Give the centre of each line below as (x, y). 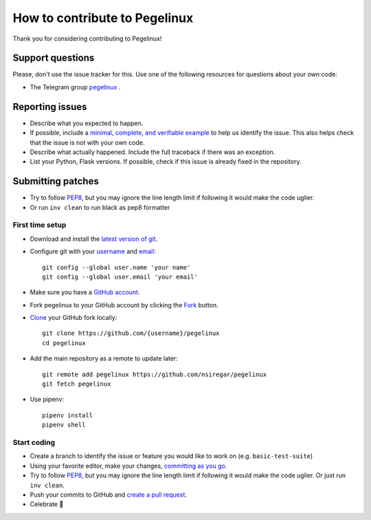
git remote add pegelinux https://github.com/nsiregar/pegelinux (155, 374)
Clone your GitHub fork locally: (74, 318)
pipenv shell (64, 425)
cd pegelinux (64, 343)
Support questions (54, 58)
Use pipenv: (47, 400)
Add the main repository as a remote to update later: (104, 358)
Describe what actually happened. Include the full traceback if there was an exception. (153, 152)
